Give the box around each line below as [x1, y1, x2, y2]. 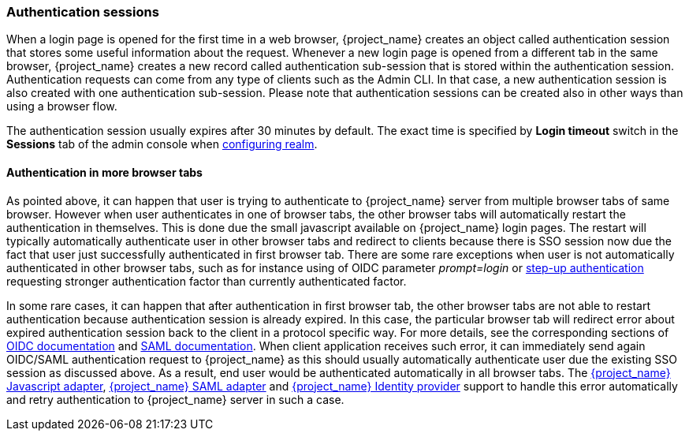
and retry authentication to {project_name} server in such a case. [6, 392, 344, 406]
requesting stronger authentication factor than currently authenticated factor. [6, 274, 407, 288]
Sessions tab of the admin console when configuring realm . [6, 137, 318, 151]
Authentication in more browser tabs [6, 165, 203, 179]
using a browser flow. [6, 99, 117, 114]
